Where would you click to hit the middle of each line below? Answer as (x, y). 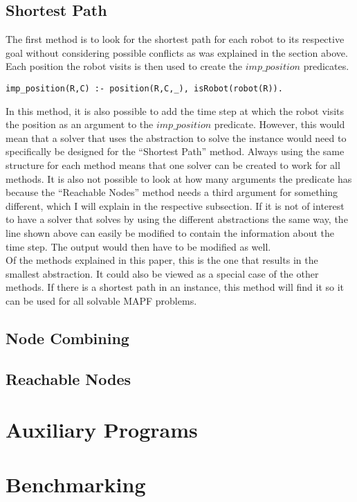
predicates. (326, 66)
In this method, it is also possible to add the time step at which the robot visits (175, 110)
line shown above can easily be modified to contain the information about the (170, 232)
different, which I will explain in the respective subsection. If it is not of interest (175, 205)
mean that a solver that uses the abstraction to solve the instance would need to (176, 137)
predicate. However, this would (280, 124)
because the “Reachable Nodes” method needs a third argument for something (172, 192)
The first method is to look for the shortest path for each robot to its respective (175, 39)
